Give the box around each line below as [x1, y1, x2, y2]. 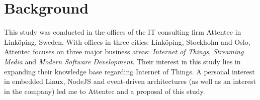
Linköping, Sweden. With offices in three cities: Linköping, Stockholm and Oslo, [4, 36, 250, 47]
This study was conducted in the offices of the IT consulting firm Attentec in [4, 27, 241, 37]
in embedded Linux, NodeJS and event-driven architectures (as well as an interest [4, 76, 256, 86]
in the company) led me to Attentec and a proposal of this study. [4, 85, 205, 96]
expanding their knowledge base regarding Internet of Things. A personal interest [4, 66, 255, 76]
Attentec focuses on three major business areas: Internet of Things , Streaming [4, 46, 244, 57]
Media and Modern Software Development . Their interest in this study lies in [4, 56, 241, 66]
